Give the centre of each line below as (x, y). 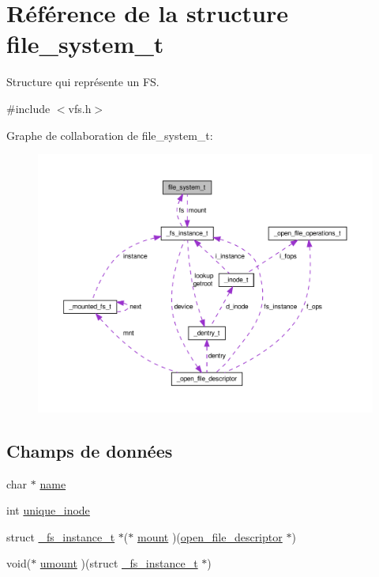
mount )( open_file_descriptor (210, 536)
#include (28, 108)
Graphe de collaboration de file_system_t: (110, 135)
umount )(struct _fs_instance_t (119, 563)
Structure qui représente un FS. (83, 82)
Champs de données (90, 450)
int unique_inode (48, 510)
